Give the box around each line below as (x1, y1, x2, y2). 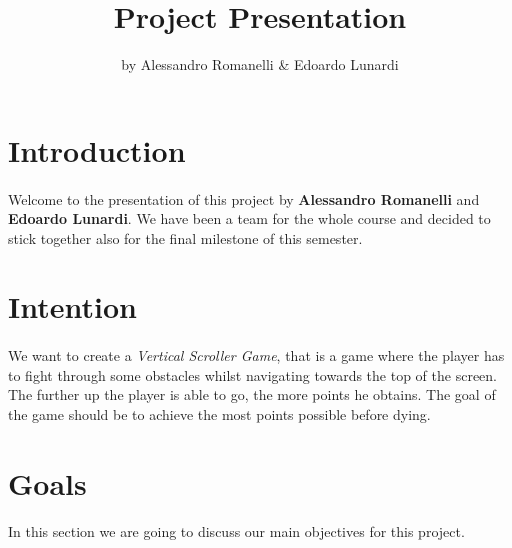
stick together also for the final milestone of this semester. (8, 227, 363, 248)
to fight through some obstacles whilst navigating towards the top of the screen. (8, 364, 498, 385)
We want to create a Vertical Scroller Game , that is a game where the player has (8, 345, 505, 366)
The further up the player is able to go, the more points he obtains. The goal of (8, 384, 496, 405)
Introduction (8, 129, 186, 170)
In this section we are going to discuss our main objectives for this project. (8, 520, 465, 541)
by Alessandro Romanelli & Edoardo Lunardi (121, 54, 399, 75)
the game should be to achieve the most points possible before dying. (8, 404, 431, 425)
